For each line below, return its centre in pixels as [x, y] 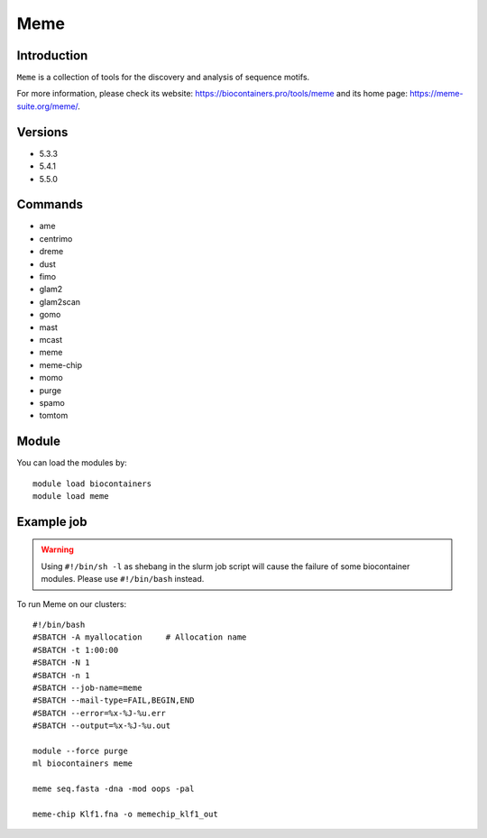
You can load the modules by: [72, 463]
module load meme [71, 496]
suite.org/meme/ [47, 106]
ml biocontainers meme [83, 764]
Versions [42, 132]
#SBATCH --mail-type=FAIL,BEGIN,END [114, 700]
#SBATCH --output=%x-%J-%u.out [102, 726]
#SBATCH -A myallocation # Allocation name [140, 637]
